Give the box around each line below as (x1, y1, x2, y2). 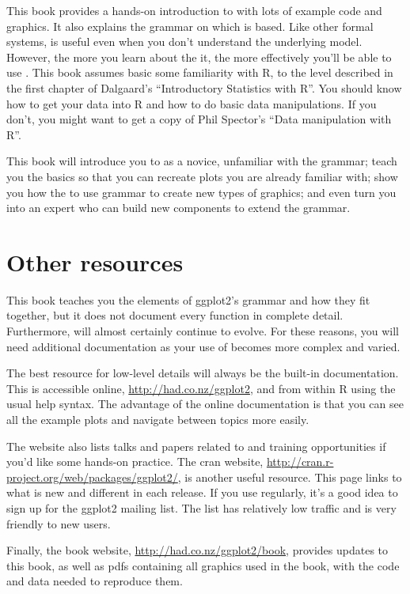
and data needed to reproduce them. (6, 573, 183, 589)
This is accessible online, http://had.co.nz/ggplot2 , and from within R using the (6, 380, 396, 396)
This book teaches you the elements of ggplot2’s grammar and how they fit (6, 291, 370, 308)
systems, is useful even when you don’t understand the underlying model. (6, 33, 363, 50)
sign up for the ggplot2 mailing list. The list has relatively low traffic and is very (6, 499, 397, 516)
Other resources (6, 245, 184, 278)
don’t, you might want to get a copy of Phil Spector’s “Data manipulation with (6, 111, 392, 127)
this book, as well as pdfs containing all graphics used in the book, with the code (6, 557, 400, 573)
